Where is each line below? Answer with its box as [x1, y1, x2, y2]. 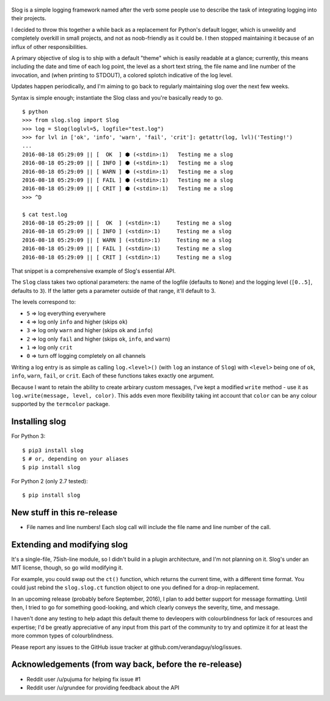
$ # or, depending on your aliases [22, 456, 129, 462]
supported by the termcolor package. [11, 401, 110, 408]
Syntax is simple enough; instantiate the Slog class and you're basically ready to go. [11, 94, 223, 101]
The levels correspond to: [11, 299, 76, 306]
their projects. [11, 15, 47, 22]
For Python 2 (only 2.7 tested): [11, 477, 88, 484]
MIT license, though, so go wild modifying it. [11, 564, 123, 571]
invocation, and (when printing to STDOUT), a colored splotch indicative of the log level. [11, 71, 233, 79]
